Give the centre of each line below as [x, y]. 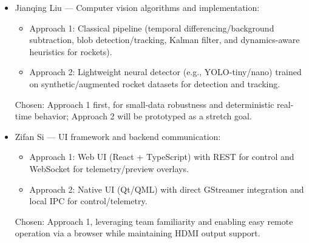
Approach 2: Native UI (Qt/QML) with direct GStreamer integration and [167, 189]
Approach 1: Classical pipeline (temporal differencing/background [152, 28]
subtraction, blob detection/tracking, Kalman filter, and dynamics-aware [165, 40]
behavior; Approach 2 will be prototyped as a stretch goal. [143, 116]
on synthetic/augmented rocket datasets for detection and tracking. [155, 83]
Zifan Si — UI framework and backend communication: [118, 136]
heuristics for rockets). [71, 51]
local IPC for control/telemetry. [88, 201]
